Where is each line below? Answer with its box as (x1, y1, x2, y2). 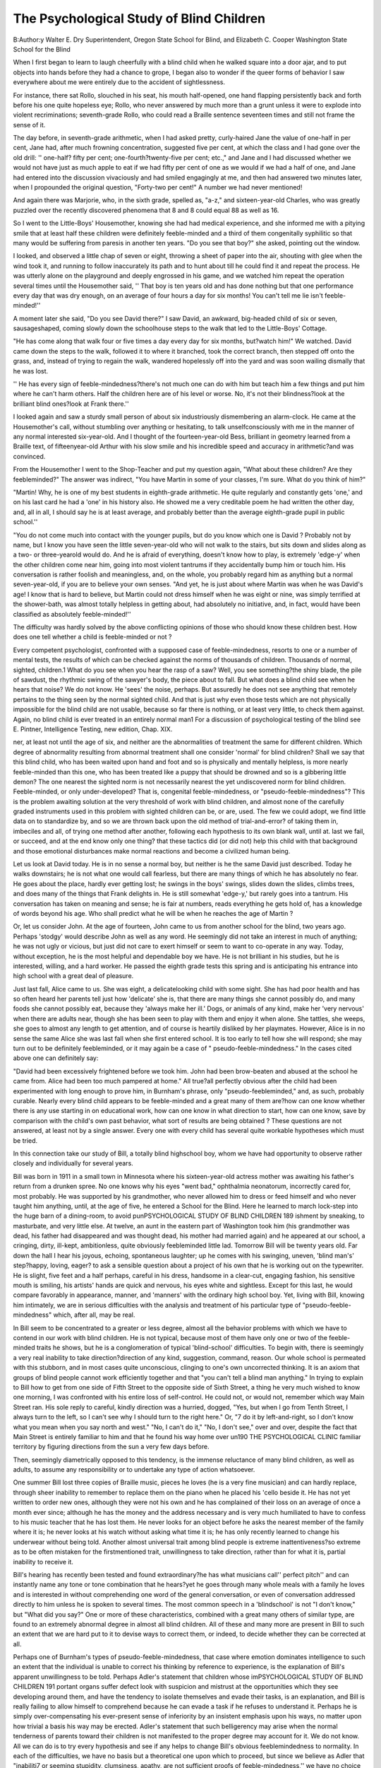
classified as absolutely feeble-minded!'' (13, 610, 131, 618)
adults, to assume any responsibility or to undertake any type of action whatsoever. (13, 1465, 255, 1474)
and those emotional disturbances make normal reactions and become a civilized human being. (13, 847, 291, 855)
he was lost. (13, 366, 49, 375)
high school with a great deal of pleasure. (13, 972, 134, 980)
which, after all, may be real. (53, 1310, 135, 1319)
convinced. (13, 452, 46, 460)
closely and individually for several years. (13, 1159, 133, 1168)
